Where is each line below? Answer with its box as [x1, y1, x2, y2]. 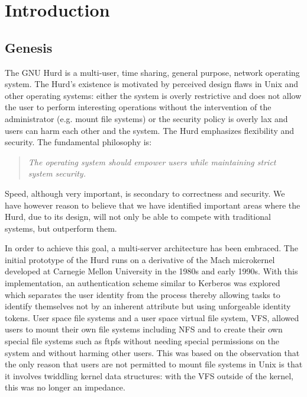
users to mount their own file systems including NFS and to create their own [5, 323, 283, 335]
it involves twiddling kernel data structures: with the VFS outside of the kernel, [5, 369, 293, 382]
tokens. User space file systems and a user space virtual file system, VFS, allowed [5, 311, 299, 324]
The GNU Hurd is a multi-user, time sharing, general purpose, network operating [5, 66, 300, 78]
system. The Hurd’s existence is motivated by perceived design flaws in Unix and [5, 78, 299, 90]
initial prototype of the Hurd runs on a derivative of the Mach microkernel [5, 253, 275, 265]
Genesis [5, 38, 53, 56]
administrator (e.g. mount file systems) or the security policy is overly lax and [5, 112, 288, 124]
